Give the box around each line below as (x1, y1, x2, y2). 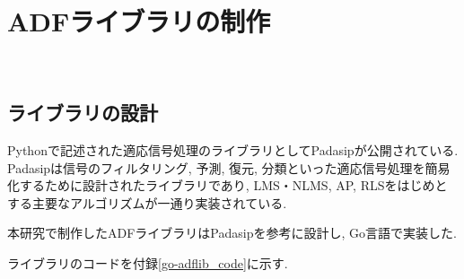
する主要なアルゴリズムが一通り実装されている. (7, 193, 287, 212)
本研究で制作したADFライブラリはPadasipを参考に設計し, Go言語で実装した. (7, 223, 457, 242)
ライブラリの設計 (7, 99, 158, 126)
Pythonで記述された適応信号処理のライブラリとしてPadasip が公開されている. (7, 140, 459, 159)
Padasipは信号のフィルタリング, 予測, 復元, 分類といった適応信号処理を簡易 (7, 158, 451, 177)
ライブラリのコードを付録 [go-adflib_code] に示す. (7, 253, 288, 272)
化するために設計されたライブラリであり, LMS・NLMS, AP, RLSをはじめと (7, 176, 448, 195)
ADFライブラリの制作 (7, 3, 271, 39)
